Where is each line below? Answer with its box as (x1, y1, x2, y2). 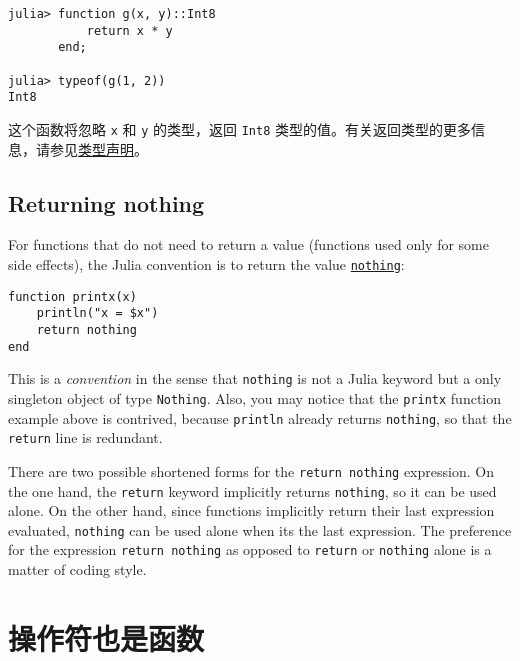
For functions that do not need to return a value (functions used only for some (8, 234, 489, 255)
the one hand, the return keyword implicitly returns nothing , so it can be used (8, 480, 497, 501)
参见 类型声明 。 (49, 138, 148, 159)
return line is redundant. (8, 427, 163, 448)
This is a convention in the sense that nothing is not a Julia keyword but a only (8, 368, 502, 389)
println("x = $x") (36, 306, 159, 321)
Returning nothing (8, 187, 205, 218)
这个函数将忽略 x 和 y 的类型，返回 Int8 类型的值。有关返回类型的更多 (8, 118, 471, 139)
